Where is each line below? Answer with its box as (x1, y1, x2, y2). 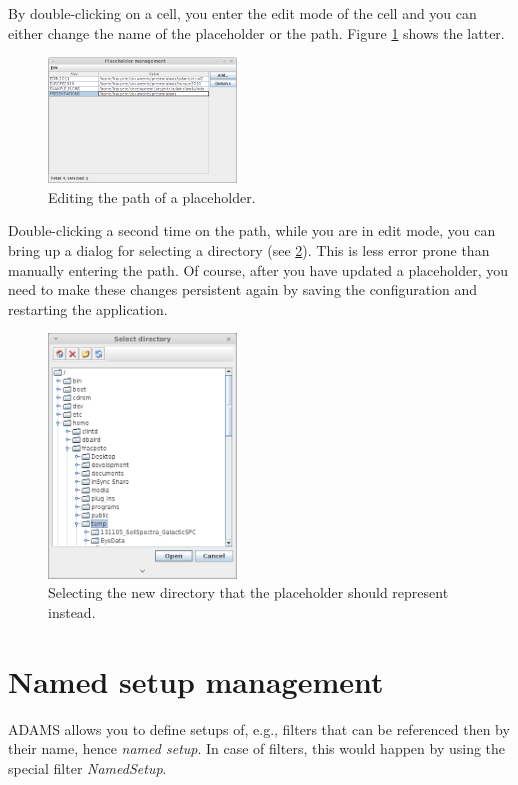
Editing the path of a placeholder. (48, 186, 256, 207)
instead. (48, 601, 96, 622)
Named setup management (8, 660, 384, 701)
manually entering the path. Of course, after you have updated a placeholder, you (8, 259, 508, 280)
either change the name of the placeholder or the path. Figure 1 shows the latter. (8, 22, 505, 43)
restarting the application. (8, 298, 168, 319)
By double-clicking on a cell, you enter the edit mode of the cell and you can (8, 3, 477, 23)
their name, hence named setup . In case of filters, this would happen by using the (8, 738, 506, 759)
